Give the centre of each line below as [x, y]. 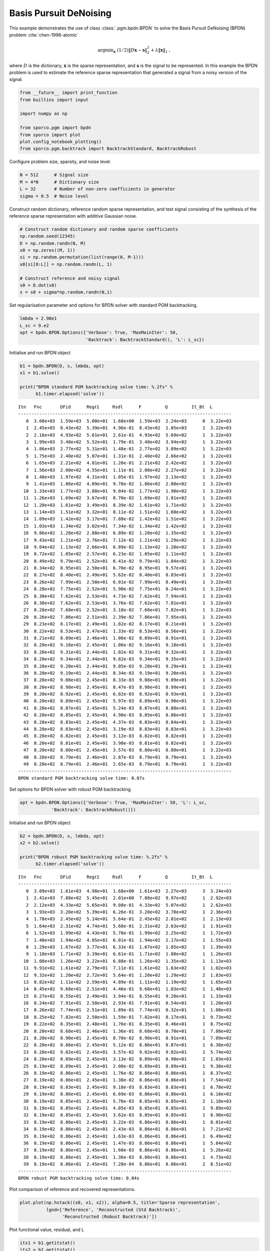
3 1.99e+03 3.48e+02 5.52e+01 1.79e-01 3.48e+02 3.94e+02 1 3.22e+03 [129, 442]
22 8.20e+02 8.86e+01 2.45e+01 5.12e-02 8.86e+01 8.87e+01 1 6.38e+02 [127, 1045]
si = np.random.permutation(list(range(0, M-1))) [82, 257]
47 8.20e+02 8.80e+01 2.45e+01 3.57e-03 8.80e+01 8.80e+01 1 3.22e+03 [127, 750]
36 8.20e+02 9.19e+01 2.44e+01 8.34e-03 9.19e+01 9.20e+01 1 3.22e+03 [127, 673]
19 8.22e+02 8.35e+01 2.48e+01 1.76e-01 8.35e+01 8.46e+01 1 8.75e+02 [127, 1024]
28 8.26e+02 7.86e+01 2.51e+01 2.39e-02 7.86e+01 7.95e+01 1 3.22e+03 [127, 617]
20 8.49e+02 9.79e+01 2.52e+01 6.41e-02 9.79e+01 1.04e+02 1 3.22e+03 [127, 561]
